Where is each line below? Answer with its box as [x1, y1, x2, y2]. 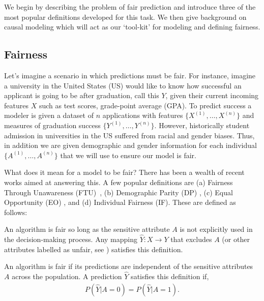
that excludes [170, 234, 212, 245]
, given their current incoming [165, 90, 259, 101]
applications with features [102, 110, 183, 121]
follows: [4, 206, 27, 217]
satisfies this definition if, [131, 271, 209, 282]
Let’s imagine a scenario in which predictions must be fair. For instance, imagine [4, 70, 256, 80]
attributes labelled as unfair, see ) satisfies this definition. [4, 244, 183, 254]
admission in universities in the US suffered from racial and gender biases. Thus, [4, 130, 255, 140]
